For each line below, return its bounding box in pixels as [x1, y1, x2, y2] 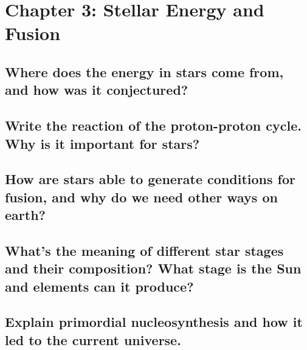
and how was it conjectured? [5, 80, 188, 99]
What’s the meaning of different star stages [5, 241, 284, 259]
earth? [5, 205, 46, 224]
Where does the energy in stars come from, [5, 62, 284, 81]
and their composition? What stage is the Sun [5, 259, 302, 278]
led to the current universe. [5, 330, 181, 349]
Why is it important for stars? [5, 134, 200, 153]
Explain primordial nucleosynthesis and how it [5, 312, 303, 331]
